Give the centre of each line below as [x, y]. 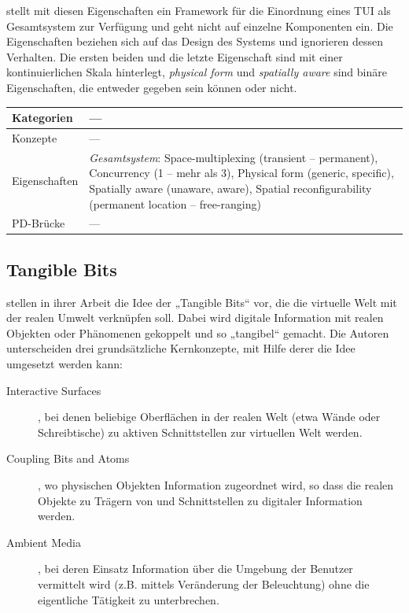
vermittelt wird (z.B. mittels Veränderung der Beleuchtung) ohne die [204, 583]
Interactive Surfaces [54, 390]
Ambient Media [44, 542]
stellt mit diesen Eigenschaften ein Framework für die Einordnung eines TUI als [199, 10]
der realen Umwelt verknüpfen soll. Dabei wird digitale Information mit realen [195, 318]
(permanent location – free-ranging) [175, 203]
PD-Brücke [39, 223]
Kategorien [42, 118]
